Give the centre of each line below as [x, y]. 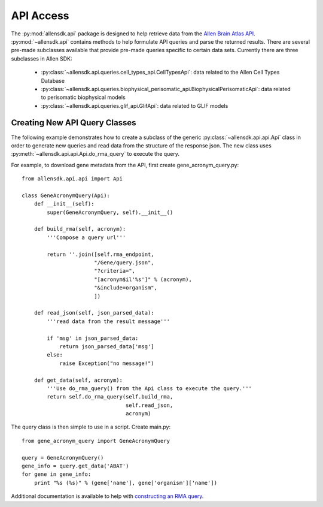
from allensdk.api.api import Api [72, 179]
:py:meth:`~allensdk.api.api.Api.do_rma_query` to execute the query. [95, 154]
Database [53, 80]
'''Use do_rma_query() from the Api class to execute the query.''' [150, 388]
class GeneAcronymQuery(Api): [66, 195]
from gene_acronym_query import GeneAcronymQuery [96, 441]
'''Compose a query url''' [86, 237]
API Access [40, 16]
